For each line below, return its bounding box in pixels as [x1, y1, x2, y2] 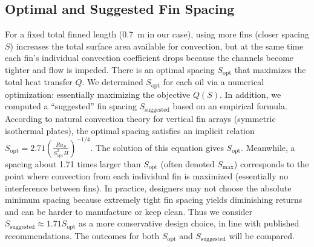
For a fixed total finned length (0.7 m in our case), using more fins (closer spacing [5, 28, 309, 40]
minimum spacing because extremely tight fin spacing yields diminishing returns [5, 193, 303, 206]
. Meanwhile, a [241, 141, 295, 153]
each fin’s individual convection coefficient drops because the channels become [5, 51, 294, 64]
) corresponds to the [234, 157, 309, 170]
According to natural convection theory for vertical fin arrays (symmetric [5, 112, 276, 124]
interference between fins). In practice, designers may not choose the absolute [5, 181, 292, 194]
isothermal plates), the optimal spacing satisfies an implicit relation [5, 124, 255, 136]
